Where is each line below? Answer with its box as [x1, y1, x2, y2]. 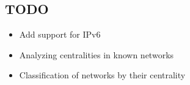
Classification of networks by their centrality [19, 69, 186, 81]
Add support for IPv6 [19, 28, 101, 41]
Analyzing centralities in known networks [19, 48, 174, 61]
